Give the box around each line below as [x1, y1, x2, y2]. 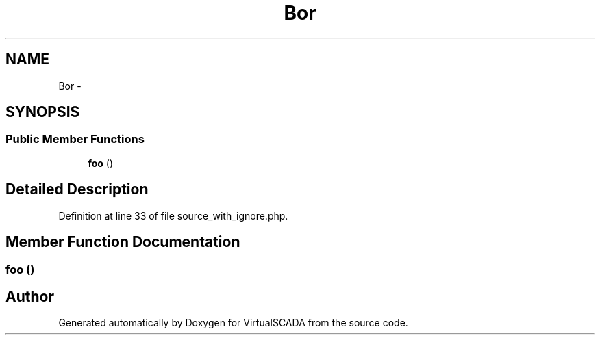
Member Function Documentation [5, 233, 240, 251]
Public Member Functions [5, 132, 145, 146]
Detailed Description [5, 181, 149, 198]
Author [5, 287, 54, 305]
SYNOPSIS [5, 103, 80, 121]
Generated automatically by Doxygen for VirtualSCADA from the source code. [58, 317, 408, 329]
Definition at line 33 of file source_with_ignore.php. [58, 209, 288, 222]
